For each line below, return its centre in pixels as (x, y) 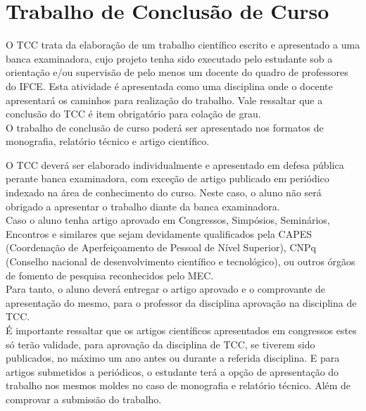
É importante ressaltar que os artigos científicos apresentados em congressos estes (181, 330)
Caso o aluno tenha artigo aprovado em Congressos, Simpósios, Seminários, (168, 220)
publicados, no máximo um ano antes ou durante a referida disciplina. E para (173, 358)
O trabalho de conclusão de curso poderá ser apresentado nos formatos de (165, 127)
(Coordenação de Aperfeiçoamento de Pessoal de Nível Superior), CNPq (161, 247)
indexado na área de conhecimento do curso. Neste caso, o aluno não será (164, 192)
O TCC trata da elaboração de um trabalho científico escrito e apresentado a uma (183, 45)
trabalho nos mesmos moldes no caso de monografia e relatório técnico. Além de (178, 385)
